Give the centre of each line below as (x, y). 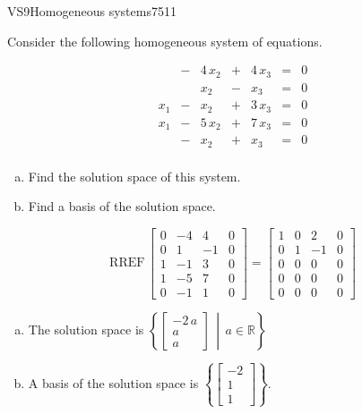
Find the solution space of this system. (134, 176)
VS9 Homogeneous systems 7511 (92, 11)
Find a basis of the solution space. (122, 206)
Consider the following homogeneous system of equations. (165, 41)
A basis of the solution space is (113, 382)
